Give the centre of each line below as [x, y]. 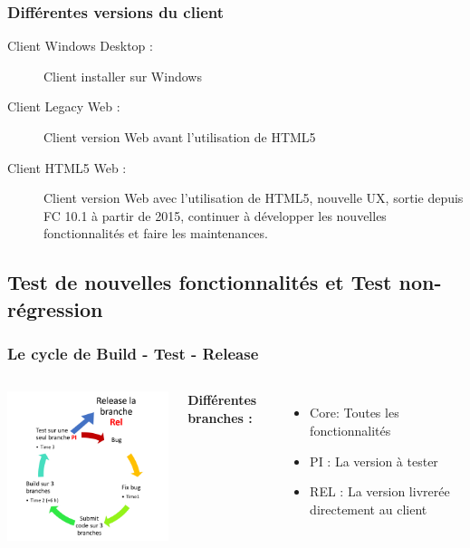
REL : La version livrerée [380, 491]
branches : [220, 417]
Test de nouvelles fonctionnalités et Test [200, 282]
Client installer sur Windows [123, 76]
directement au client [369, 509]
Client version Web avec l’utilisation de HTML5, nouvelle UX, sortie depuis [254, 198]
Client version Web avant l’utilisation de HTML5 [180, 137]
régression [55, 308]
